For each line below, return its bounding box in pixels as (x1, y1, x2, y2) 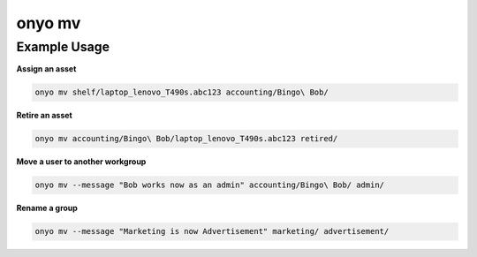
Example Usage (16, 39, 110, 55)
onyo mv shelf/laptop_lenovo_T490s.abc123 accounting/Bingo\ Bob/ (34, 87, 329, 97)
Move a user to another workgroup (16, 156, 147, 167)
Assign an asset (16, 64, 77, 74)
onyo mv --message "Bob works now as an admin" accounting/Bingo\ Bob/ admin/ (34, 180, 384, 190)
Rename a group (16, 203, 79, 214)
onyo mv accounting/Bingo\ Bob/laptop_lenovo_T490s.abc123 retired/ (34, 133, 338, 144)
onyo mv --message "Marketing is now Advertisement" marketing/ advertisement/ (34, 226, 390, 237)
